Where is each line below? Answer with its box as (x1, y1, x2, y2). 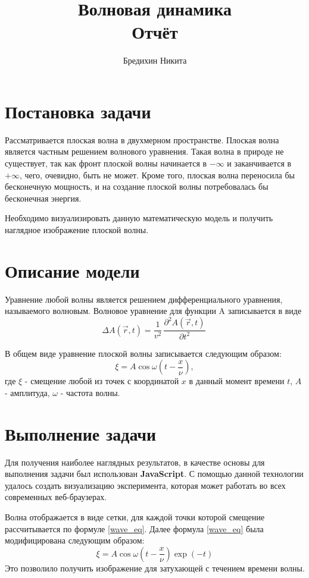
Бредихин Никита (123, 54, 187, 67)
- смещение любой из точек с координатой (24, 375, 179, 387)
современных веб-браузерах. (5, 491, 107, 503)
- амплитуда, (5, 386, 50, 398)
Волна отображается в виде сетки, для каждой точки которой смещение (5, 511, 265, 523)
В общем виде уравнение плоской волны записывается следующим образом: (5, 347, 282, 359)
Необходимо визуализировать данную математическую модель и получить (5, 212, 273, 224)
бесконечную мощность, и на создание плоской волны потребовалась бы (5, 180, 269, 193)
